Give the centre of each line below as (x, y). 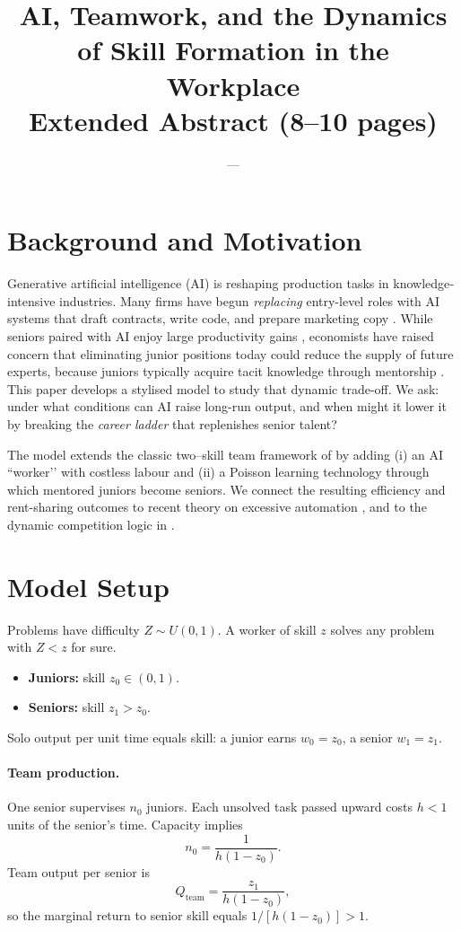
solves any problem (383, 629)
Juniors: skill (67, 676)
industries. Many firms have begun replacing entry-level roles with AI (250, 300)
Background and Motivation (185, 240)
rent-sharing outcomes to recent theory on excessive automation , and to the (217, 507)
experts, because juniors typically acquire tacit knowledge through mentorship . (226, 371)
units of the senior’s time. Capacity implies (125, 825)
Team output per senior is (78, 871)
